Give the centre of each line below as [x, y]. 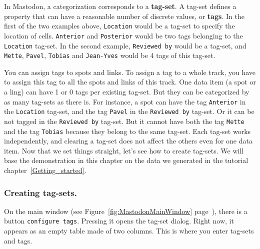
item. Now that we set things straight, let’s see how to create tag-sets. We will [124, 150]
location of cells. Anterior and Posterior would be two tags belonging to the [123, 35]
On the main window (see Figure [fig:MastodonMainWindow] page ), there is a [126, 211]
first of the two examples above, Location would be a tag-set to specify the [119, 26]
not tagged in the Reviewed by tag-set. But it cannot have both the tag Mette [124, 121]
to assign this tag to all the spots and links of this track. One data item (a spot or [130, 82]
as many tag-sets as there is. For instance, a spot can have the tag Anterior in [125, 101]
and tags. [18, 240]
